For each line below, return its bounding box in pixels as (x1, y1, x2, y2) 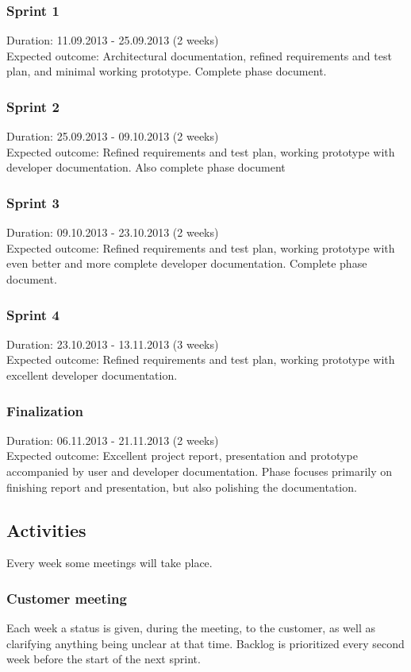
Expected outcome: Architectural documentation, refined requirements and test (6, 47, 392, 64)
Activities (6, 517, 86, 542)
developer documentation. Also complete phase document (6, 159, 286, 176)
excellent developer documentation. (6, 367, 178, 383)
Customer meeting (6, 588, 127, 608)
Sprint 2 (6, 96, 60, 116)
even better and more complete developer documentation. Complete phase (6, 255, 367, 272)
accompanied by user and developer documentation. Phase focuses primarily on (6, 463, 393, 479)
